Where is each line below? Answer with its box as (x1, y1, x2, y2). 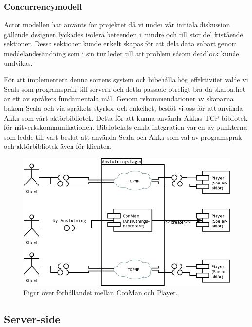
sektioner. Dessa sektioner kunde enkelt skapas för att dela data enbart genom (4, 39, 237, 49)
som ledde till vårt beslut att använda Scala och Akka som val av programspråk (4, 131, 242, 142)
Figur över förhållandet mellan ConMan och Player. (23, 287, 178, 297)
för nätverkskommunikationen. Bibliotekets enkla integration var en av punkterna (4, 122, 247, 132)
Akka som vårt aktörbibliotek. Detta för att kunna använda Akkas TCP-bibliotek (4, 112, 248, 123)
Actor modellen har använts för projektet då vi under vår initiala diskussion (4, 20, 230, 30)
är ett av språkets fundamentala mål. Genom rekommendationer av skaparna (4, 93, 234, 103)
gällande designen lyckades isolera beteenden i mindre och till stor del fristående (4, 29, 243, 39)
